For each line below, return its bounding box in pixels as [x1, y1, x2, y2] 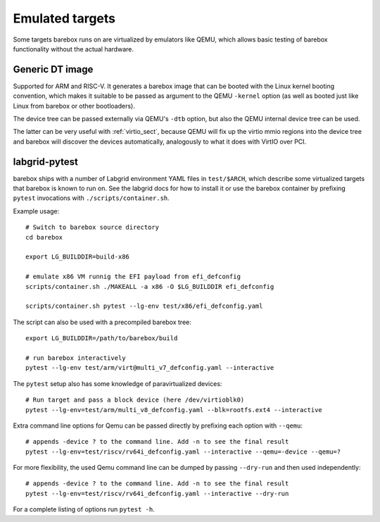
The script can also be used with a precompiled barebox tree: [13, 318, 191, 326]
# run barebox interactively [25, 354, 126, 362]
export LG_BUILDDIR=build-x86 [25, 253, 130, 261]
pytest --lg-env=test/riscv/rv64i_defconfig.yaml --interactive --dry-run [25, 490, 289, 497]
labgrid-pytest [13, 156, 79, 168]
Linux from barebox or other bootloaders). [13, 101, 135, 110]
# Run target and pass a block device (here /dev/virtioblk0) [25, 396, 245, 404]
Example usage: [13, 206, 60, 215]
